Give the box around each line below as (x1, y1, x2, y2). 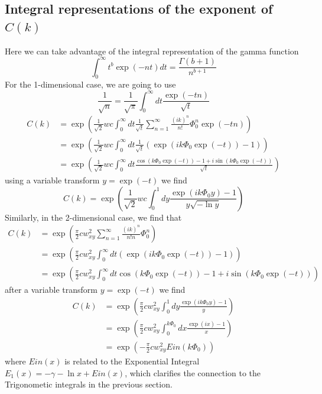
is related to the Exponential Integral (64, 355, 200, 367)
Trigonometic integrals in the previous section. (5, 378, 173, 390)
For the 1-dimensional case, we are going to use (5, 78, 176, 91)
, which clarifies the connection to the (125, 366, 261, 379)
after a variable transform (5, 283, 97, 296)
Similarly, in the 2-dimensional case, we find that (5, 211, 182, 223)
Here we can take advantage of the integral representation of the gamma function (5, 44, 299, 57)
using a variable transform (5, 174, 100, 186)
